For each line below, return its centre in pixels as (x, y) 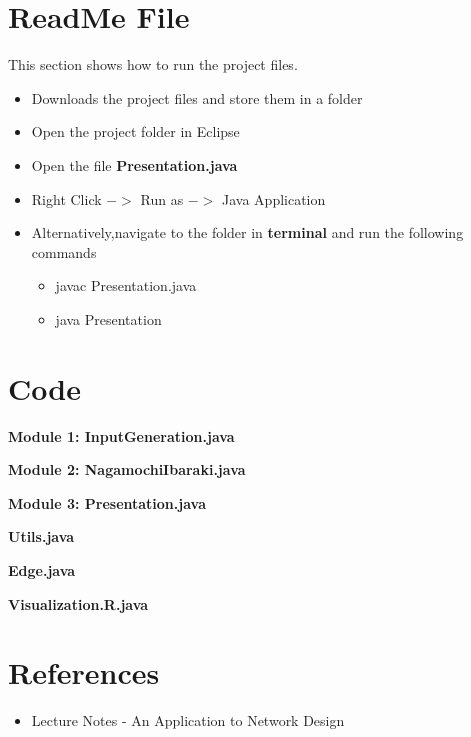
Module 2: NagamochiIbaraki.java (127, 469)
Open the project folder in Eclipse (135, 131)
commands (64, 251)
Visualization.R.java (78, 603)
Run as (162, 198)
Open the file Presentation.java (134, 164)
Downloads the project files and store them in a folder (197, 97)
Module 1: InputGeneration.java (121, 435)
